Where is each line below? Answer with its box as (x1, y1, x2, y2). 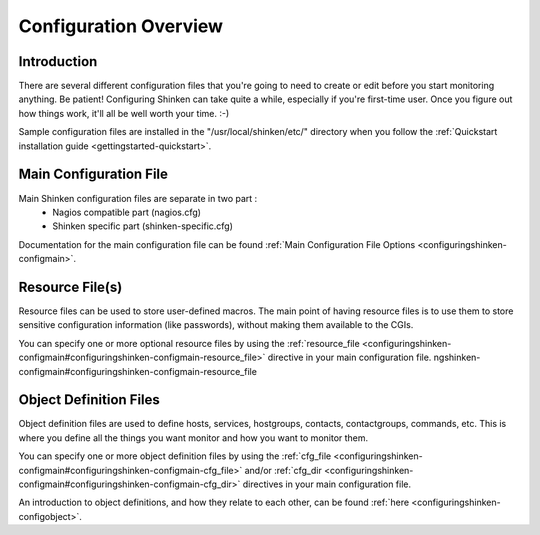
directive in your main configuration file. (267, 351, 432, 364)
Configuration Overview (18, 15, 224, 37)
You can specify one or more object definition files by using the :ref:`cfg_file (18, 450, 332, 462)
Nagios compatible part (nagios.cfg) (52, 206, 202, 218)
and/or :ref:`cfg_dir (244, 464, 322, 476)
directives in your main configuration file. (242, 478, 412, 490)
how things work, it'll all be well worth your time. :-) (18, 107, 230, 119)
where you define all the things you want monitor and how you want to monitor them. (18, 431, 369, 444)
